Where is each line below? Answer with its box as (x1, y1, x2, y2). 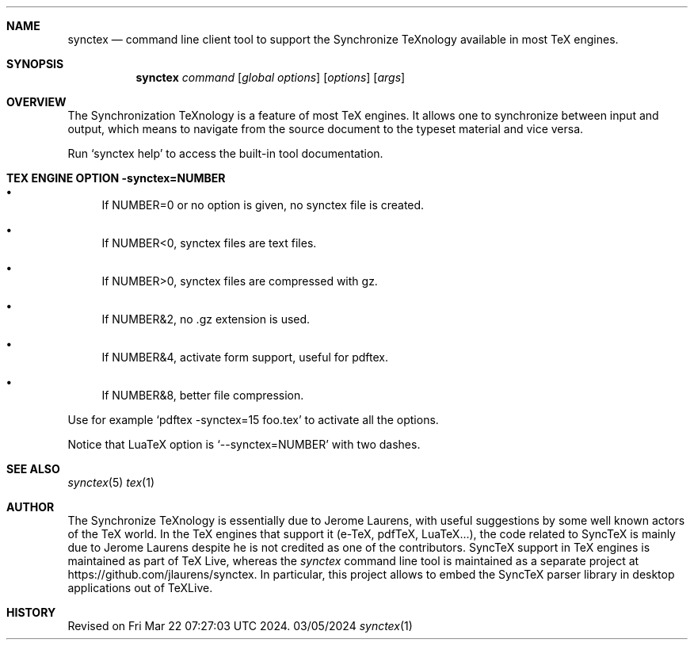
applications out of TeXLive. (67, 581, 213, 594)
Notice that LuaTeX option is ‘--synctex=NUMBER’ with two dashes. (67, 438, 421, 451)
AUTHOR (6, 500, 55, 514)
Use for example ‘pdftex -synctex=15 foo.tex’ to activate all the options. (67, 413, 439, 426)
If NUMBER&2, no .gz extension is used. (101, 312, 311, 326)
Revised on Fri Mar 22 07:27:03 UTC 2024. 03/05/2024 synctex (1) (67, 619, 413, 633)
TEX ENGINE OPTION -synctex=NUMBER (6, 171, 226, 185)
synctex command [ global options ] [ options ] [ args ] (135, 71, 406, 84)
